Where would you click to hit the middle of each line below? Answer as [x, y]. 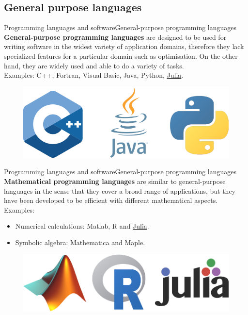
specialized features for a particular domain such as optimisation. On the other [121, 56]
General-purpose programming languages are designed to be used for [115, 37]
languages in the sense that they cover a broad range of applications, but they [120, 191]
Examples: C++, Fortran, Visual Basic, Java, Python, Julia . [94, 75]
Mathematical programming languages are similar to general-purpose [115, 181]
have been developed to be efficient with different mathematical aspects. [111, 200]
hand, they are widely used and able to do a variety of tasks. [94, 65]
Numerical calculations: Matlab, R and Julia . [82, 226]
